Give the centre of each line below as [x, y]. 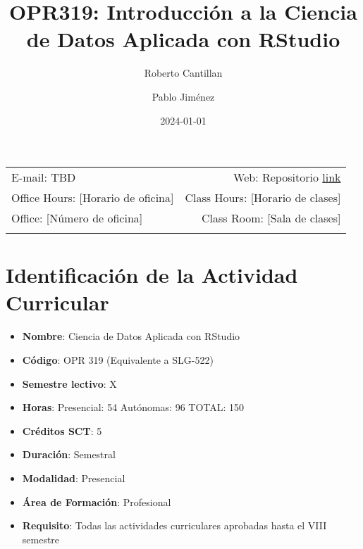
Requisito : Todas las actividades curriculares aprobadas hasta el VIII [174, 525]
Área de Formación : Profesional [97, 501]
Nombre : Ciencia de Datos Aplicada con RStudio [131, 336]
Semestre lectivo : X [69, 383]
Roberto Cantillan [183, 73]
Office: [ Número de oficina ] [77, 218]
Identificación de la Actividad [152, 275]
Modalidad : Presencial [74, 478]
